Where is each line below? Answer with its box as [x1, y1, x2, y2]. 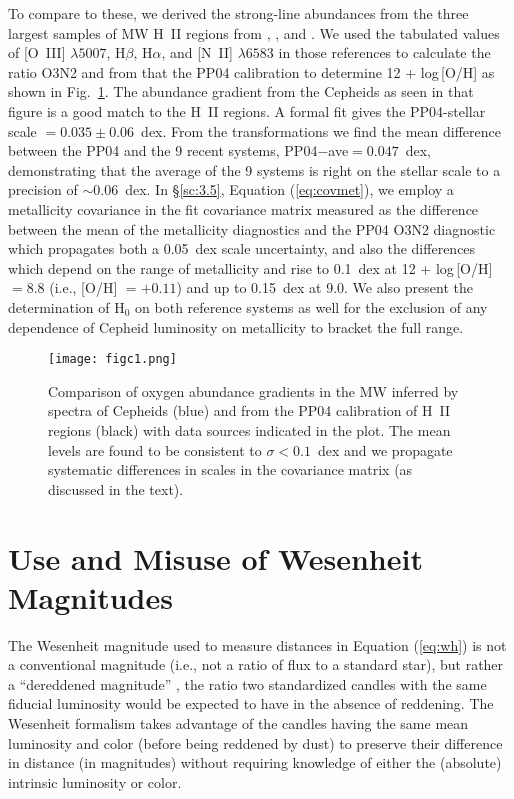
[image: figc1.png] [48, 352, 177, 367]
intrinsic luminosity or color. [8, 771, 182, 792]
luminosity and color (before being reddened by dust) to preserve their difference [8, 732, 503, 753]
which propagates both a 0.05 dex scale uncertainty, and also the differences [8, 238, 476, 259]
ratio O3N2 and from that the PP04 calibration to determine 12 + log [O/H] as [8, 61, 495, 82]
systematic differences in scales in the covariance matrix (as [48, 459, 413, 480]
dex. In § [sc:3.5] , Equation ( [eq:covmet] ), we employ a [125, 179, 454, 200]
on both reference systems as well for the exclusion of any [135, 296, 488, 317]
